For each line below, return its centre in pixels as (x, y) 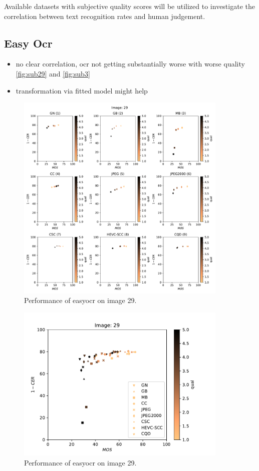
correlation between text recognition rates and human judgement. (105, 16)
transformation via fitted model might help (82, 90)
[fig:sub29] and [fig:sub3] (53, 73)
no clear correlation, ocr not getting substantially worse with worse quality (130, 64)
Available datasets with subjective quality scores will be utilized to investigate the (129, 6)
